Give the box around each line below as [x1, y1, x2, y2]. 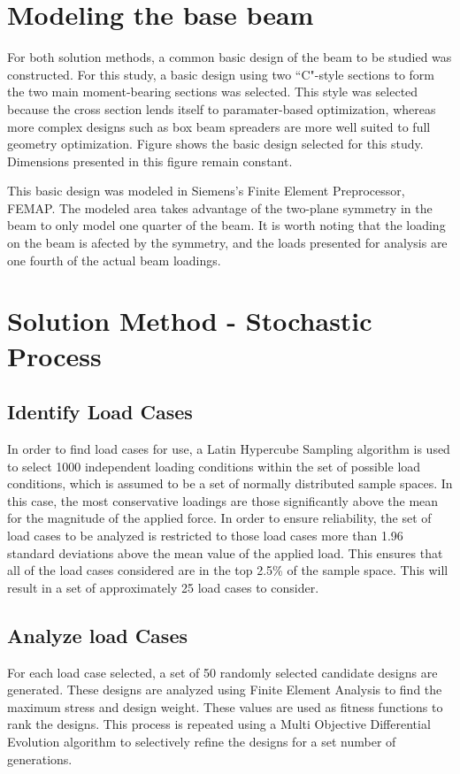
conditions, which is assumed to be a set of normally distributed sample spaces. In [7, 474, 453, 493]
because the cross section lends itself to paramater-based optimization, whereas [7, 99, 436, 118]
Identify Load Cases [7, 398, 193, 425]
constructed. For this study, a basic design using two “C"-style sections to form [7, 65, 434, 83]
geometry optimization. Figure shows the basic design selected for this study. [7, 134, 424, 153]
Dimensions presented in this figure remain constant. [7, 151, 293, 170]
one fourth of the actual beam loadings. [7, 250, 221, 269]
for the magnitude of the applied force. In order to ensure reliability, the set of [7, 509, 432, 527]
